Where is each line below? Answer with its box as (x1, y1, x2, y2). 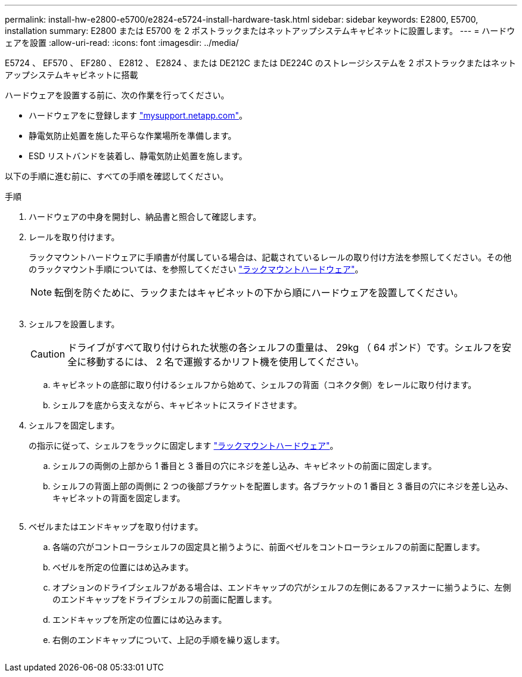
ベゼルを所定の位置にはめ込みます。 (52, 562, 194, 572)
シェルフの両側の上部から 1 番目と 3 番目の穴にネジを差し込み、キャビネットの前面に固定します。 (52, 461, 437, 471)
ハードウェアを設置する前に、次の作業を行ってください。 (5, 90, 229, 100)
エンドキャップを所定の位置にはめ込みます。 (52, 614, 227, 625)
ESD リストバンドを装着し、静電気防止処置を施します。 (29, 151, 247, 161)
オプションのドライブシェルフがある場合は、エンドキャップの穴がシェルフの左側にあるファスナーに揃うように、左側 (52, 582, 511, 592)
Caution (30, 348, 66, 360)
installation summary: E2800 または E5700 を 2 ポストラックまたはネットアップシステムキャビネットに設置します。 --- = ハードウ (5, 26, 515, 36)
